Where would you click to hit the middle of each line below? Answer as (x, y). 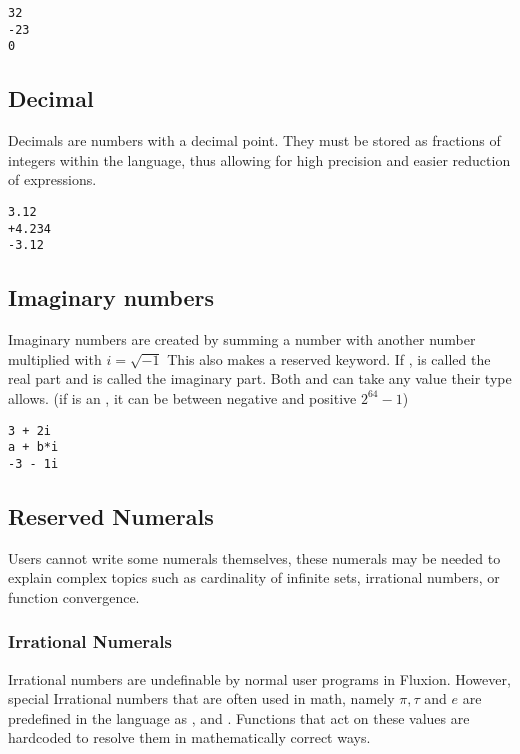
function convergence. (74, 596)
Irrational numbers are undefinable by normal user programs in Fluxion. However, (259, 678)
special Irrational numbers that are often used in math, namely (201, 698)
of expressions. (52, 179)
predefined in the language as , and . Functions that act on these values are (239, 717)
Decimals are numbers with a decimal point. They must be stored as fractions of (254, 140)
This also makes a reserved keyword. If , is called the (329, 358)
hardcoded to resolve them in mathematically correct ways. (189, 737)
